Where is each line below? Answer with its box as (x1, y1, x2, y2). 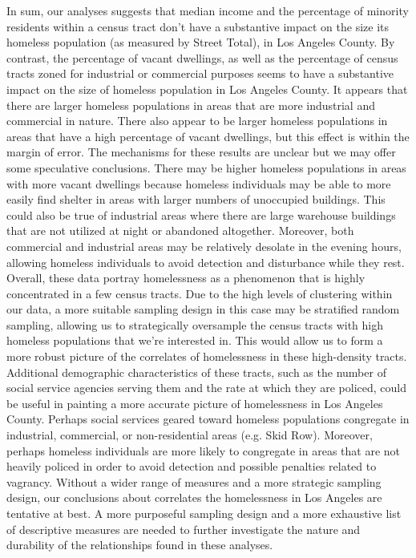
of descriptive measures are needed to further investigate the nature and (6, 520, 361, 537)
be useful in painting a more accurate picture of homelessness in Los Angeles (6, 394, 383, 411)
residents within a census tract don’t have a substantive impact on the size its (6, 18, 390, 34)
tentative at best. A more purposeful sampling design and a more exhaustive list (6, 505, 402, 521)
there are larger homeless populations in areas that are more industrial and (6, 96, 375, 113)
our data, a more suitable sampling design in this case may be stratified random (6, 301, 400, 317)
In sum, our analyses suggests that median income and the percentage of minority (6, 2, 409, 18)
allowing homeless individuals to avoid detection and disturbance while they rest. (6, 253, 405, 270)
